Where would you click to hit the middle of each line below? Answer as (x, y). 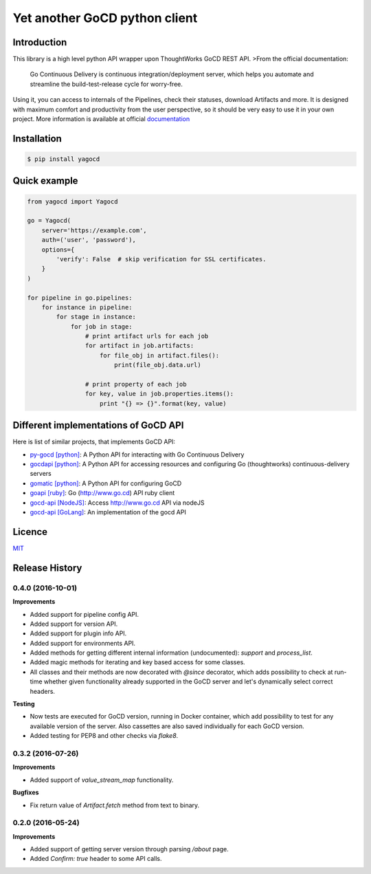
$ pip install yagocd (64, 159)
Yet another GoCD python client (105, 18)
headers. (42, 691)
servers (41, 474)
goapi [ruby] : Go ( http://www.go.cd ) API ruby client (102, 493)
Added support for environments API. (83, 643)
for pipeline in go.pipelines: (80, 298)
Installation (37, 139)
